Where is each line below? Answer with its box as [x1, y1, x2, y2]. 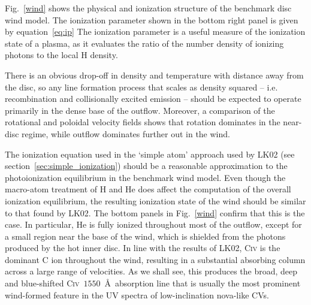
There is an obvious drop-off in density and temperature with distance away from [5, 68, 304, 81]
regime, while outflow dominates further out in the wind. [22, 127, 230, 140]
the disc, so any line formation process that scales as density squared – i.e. [5, 80, 278, 93]
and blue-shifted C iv [5, 277, 80, 289]
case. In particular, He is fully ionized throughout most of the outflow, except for [5, 218, 302, 231]
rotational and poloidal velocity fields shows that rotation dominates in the [5, 116, 280, 128]
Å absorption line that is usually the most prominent [104, 277, 301, 289]
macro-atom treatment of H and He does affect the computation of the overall [5, 183, 291, 195]
